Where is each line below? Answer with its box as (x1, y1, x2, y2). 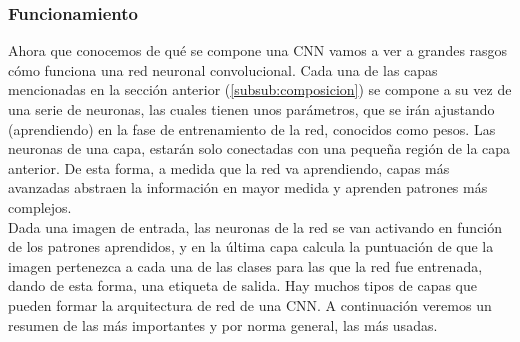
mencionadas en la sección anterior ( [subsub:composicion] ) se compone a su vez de (8, 79, 512, 100)
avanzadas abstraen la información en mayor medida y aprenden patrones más (8, 177, 488, 198)
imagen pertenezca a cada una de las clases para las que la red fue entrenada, (8, 255, 483, 276)
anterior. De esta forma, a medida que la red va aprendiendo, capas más (8, 157, 450, 178)
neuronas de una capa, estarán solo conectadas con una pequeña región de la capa (8, 138, 511, 159)
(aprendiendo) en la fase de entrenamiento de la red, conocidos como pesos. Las (8, 118, 496, 139)
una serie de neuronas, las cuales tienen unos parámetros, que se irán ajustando (8, 99, 495, 119)
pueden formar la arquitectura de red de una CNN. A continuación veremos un (8, 294, 492, 315)
